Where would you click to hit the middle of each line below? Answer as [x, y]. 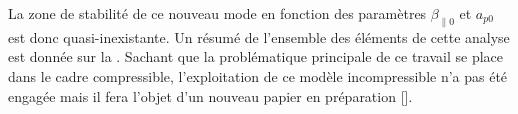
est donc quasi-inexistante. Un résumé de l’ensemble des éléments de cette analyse [259, 36]
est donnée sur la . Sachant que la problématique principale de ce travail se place [256, 56]
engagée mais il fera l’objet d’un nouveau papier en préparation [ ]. [210, 95]
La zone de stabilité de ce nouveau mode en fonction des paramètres [217, 13]
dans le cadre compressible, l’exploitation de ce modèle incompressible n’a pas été [258, 75]
